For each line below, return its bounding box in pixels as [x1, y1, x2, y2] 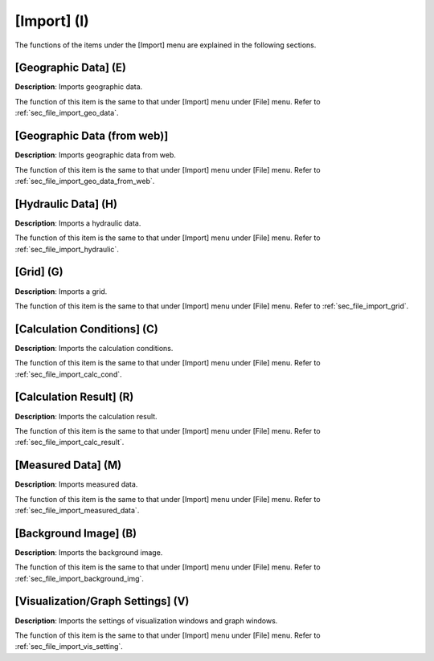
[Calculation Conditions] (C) [14, 322, 158, 336]
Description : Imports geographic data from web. [14, 150, 177, 160]
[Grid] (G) [14, 265, 63, 279]
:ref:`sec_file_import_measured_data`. [14, 505, 140, 515]
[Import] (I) [14, 12, 90, 30]
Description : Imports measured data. [14, 479, 138, 489]
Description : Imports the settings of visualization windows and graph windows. [14, 615, 278, 626]
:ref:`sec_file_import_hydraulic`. [14, 244, 120, 254]
